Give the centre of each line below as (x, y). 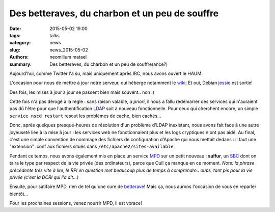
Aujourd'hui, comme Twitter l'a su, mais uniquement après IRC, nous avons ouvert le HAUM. (106, 73)
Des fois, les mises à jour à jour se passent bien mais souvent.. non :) (82, 92)
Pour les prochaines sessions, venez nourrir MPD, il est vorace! (76, 203)
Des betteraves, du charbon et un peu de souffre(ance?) (109, 64)
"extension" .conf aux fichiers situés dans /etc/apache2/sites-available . (92, 147)
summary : (21, 64)
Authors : (19, 57)
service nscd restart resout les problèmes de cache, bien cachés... (85, 116)
